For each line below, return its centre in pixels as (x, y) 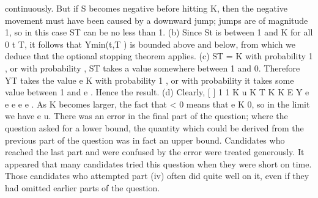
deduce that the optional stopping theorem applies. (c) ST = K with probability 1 (159, 56)
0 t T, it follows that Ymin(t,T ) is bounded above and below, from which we (150, 44)
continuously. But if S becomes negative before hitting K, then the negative (146, 8)
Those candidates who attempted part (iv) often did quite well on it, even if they (157, 176)
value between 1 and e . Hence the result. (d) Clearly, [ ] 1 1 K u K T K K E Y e (157, 92)
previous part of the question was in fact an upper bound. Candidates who (145, 140)
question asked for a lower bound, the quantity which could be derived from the (154, 127)
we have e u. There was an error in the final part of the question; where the (146, 116)
